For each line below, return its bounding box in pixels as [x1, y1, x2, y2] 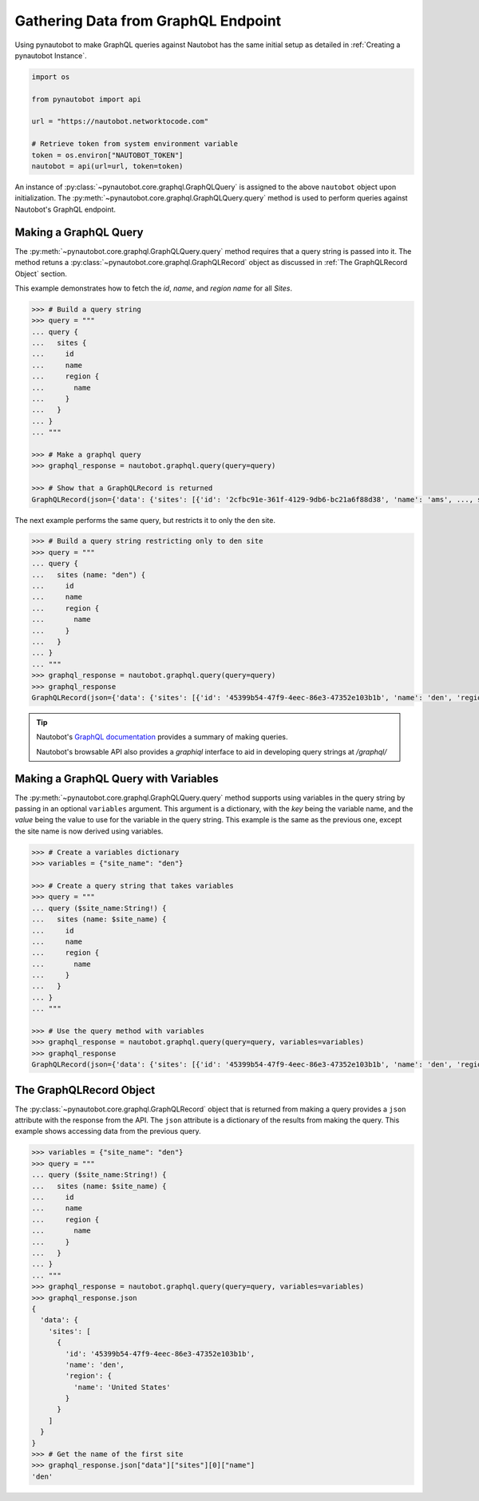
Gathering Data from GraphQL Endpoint [14, 12, 282, 30]
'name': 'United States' [73, 1382, 171, 1392]
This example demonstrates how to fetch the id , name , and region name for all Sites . [14, 283, 293, 293]
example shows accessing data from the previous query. [14, 1127, 201, 1136]
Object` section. [14, 268, 68, 279]
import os [31, 72, 70, 81]
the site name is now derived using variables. [14, 826, 164, 836]
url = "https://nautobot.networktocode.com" [31, 117, 209, 126]
